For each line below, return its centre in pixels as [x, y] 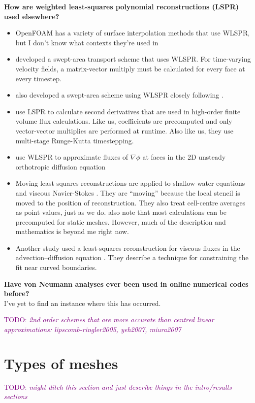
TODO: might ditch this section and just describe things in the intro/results [118, 386]
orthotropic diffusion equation [60, 166]
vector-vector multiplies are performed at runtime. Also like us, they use [125, 130]
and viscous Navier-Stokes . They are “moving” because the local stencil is [128, 192]
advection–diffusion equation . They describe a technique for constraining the [132, 257]
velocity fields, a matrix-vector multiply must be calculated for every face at [130, 68]
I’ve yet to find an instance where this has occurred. [82, 303]
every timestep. [38, 78]
